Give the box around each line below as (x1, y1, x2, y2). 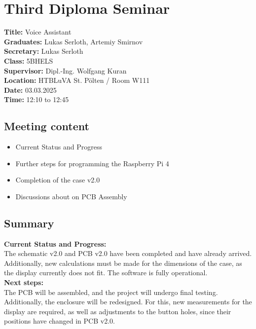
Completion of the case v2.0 (15, 175, 100, 185)
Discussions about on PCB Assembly (15, 191, 127, 201)
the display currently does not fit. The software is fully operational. (4, 267, 208, 278)
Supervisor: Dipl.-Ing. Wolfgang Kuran (4, 65, 127, 75)
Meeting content (4, 118, 89, 134)
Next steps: (4, 277, 43, 288)
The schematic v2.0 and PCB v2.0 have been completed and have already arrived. (4, 248, 252, 258)
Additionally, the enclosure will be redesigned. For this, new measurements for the (4, 296, 252, 307)
